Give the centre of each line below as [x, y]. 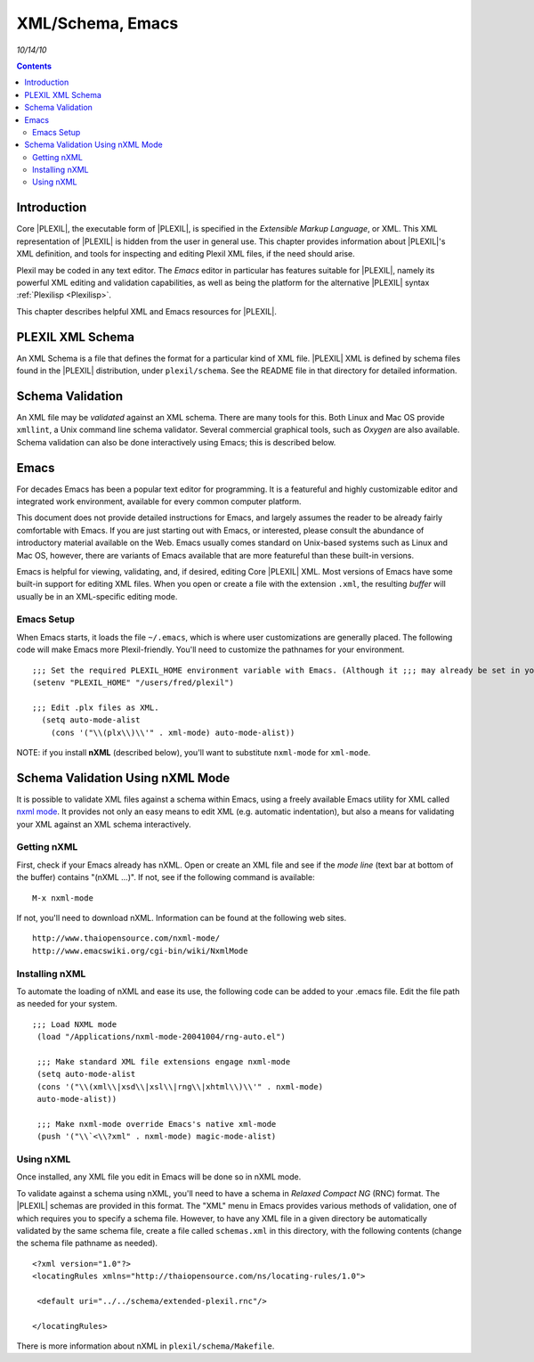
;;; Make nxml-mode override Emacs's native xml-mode [157, 1124]
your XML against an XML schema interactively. [104, 824]
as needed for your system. [67, 1004]
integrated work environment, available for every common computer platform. [159, 501]
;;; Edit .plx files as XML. [96, 707]
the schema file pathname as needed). [87, 1244]
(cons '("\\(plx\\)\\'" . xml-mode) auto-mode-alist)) [173, 732]
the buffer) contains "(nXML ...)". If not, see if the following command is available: [166, 877]
